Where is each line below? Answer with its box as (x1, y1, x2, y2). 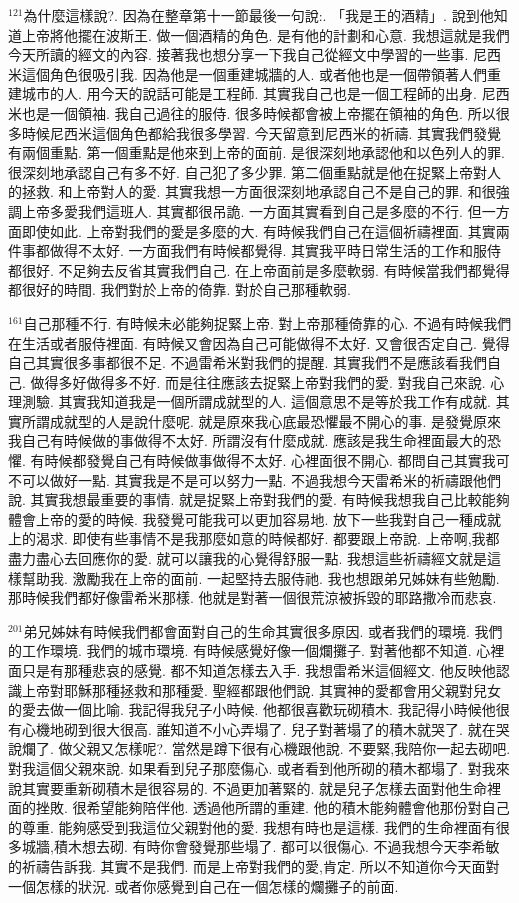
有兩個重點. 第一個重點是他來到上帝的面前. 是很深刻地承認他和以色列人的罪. (8, 142, 505, 163)
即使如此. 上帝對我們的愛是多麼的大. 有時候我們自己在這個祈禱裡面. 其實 (21, 220, 496, 241)
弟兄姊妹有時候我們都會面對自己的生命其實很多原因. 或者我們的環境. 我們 (23, 620, 503, 641)
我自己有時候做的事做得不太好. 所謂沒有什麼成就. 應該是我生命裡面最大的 (8, 430, 488, 451)
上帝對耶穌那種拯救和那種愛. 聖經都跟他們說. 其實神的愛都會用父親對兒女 (21, 679, 502, 700)
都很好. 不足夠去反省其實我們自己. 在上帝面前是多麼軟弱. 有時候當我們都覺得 (8, 259, 510, 280)
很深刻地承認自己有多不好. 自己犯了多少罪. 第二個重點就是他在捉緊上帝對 (8, 161, 488, 182)
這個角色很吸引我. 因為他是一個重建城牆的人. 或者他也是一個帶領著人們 (21, 63, 488, 84)
